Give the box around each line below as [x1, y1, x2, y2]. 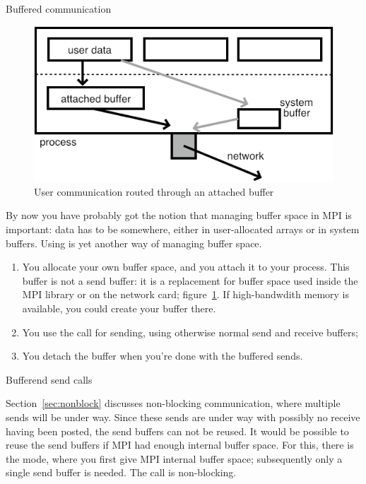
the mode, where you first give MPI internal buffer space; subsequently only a [6, 451, 343, 466]
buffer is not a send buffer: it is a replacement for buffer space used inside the [22, 273, 358, 288]
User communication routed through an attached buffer [34, 184, 274, 199]
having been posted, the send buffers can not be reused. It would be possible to [6, 423, 349, 438]
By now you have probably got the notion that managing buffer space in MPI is [6, 208, 352, 223]
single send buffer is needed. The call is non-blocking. [6, 465, 237, 480]
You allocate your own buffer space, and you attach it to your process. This [22, 259, 350, 274]
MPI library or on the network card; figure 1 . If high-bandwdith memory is [22, 287, 350, 302]
